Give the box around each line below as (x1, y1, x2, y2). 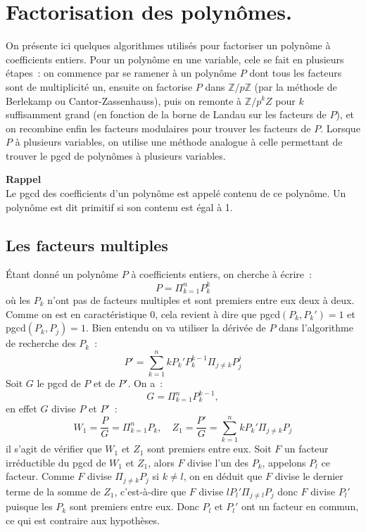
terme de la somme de (6, 483, 101, 498)
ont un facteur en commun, (241, 499, 359, 514)
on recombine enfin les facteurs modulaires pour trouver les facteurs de (6, 120, 311, 135)
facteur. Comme (6, 469, 75, 483)
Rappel (6, 172, 42, 186)
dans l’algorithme (279, 320, 353, 335)
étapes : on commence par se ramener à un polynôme (6, 65, 237, 80)
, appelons (262, 455, 306, 469)
